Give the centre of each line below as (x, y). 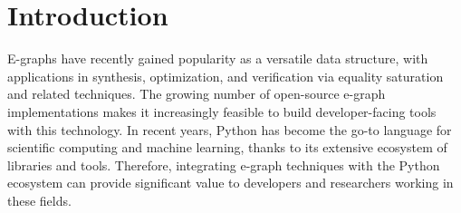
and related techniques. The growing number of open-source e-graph (197, 94)
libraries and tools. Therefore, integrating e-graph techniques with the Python (224, 165)
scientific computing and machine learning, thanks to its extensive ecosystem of (227, 147)
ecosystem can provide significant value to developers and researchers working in (230, 183)
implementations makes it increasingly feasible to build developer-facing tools (222, 111)
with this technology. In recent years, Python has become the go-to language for (230, 129)
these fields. (39, 200)
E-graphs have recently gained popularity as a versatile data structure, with (218, 58)
